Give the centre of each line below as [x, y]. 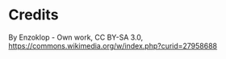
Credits [33, 15]
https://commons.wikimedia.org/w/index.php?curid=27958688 [113, 45]
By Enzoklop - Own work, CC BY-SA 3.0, [76, 37]
